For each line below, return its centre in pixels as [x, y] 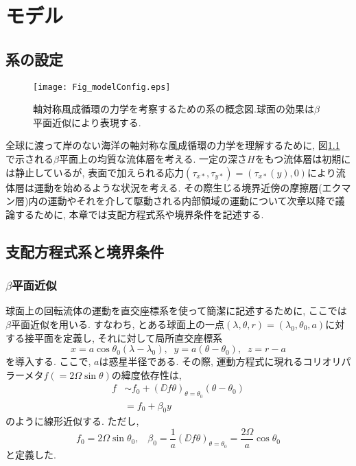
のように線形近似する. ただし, [72, 421]
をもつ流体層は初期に [303, 159]
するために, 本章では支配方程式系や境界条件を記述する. [139, 214]
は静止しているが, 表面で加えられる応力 [95, 172]
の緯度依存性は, [146, 374]
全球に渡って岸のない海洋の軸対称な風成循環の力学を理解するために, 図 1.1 [173, 145]
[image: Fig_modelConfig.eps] [102, 87]
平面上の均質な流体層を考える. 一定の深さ [153, 159]
